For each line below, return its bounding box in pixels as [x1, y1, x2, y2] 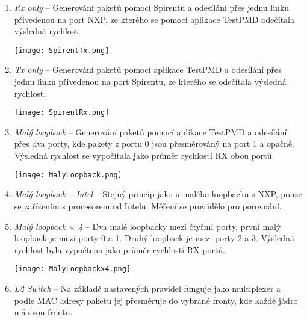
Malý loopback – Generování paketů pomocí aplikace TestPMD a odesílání [14, 125, 287, 138]
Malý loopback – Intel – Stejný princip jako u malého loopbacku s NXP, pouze [14, 188, 302, 200]
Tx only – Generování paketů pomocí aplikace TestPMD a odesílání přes [14, 63, 282, 76]
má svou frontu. [14, 306, 73, 318]
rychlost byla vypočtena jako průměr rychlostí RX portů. [14, 243, 225, 256]
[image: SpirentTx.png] [14, 46, 110, 55]
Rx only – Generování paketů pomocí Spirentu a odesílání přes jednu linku [14, 1, 290, 13]
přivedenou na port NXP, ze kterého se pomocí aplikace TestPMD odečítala [14, 13, 294, 25]
